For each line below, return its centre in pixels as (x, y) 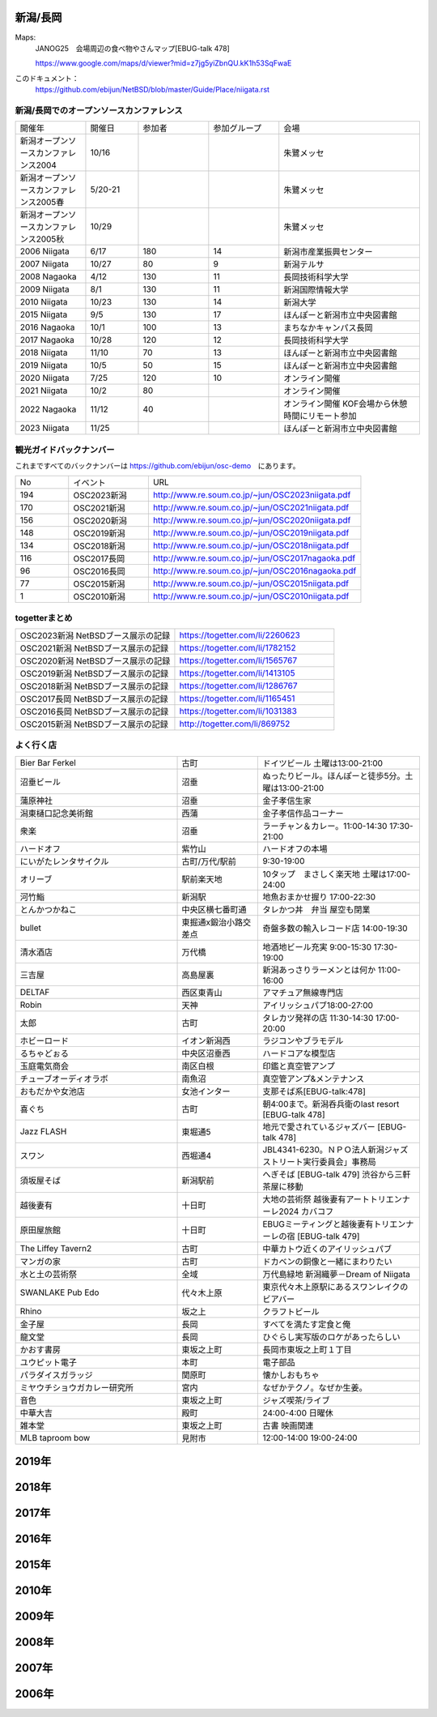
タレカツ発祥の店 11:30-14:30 (318, 1018)
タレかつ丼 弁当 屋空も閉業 (316, 909)
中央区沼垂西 (206, 1053)
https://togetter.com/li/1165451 (237, 698)
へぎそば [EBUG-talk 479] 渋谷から (329, 1174)
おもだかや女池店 (52, 1091)
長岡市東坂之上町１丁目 (307, 1349)
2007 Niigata (44, 264)
